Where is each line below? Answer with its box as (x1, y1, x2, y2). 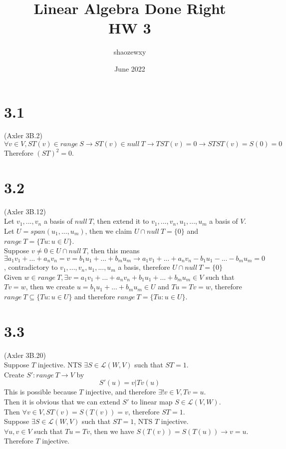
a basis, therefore (118, 262, 170, 272)
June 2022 (114, 63, 145, 74)
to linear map (131, 396, 173, 407)
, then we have (90, 425, 134, 436)
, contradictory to (4, 262, 58, 272)
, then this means (86, 245, 140, 256)
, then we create (25, 281, 75, 292)
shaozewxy (113, 47, 146, 57)
